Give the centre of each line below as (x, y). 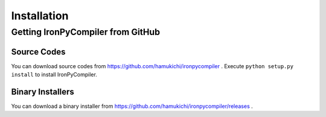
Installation (40, 16)
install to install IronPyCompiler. (54, 75)
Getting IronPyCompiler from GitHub (85, 32)
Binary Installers (43, 91)
